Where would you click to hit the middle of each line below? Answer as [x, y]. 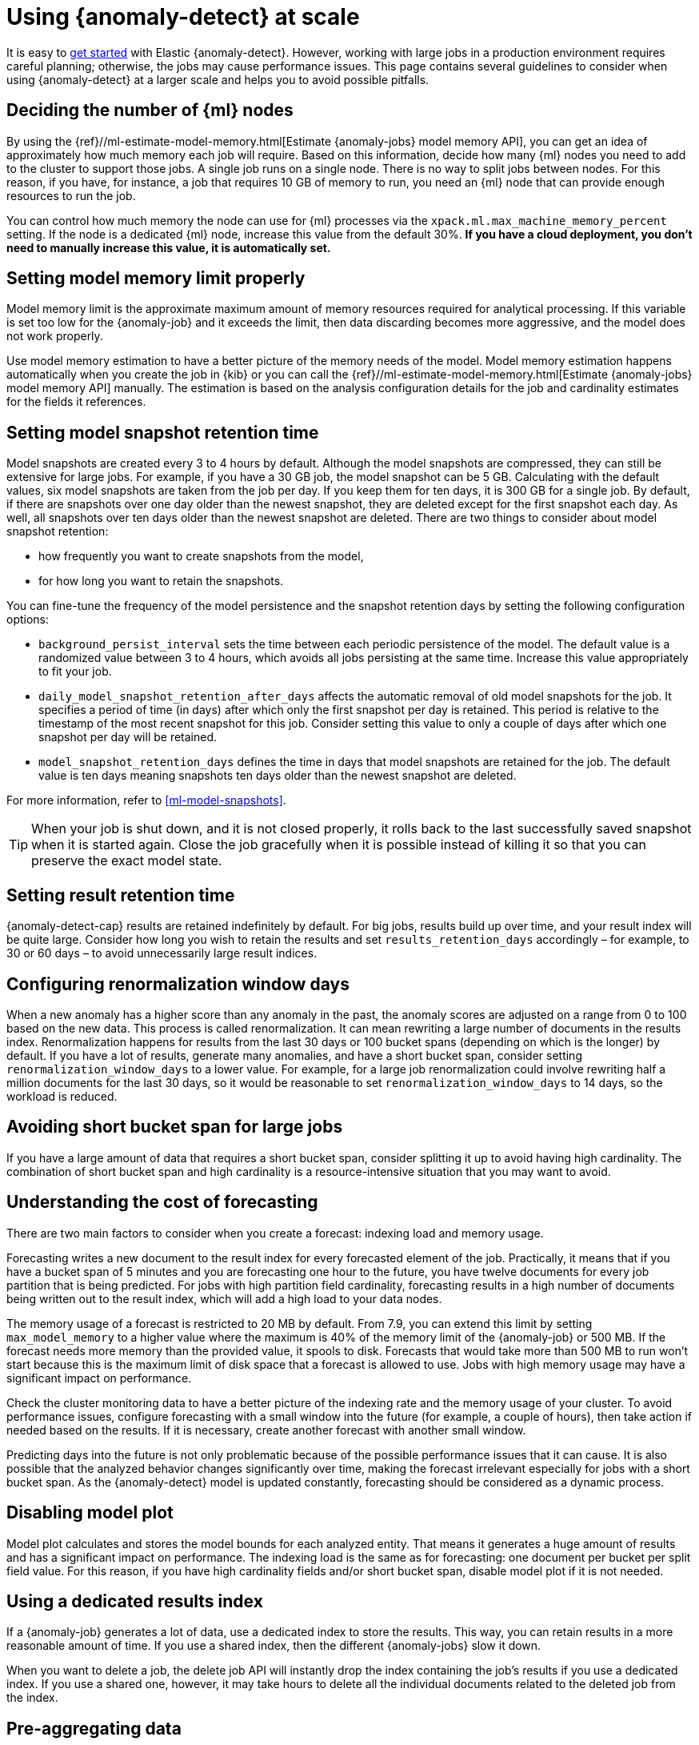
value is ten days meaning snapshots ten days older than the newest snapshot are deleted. [278, 776]
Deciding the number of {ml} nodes [150, 110]
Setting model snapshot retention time [163, 432]
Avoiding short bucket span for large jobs [175, 1127]
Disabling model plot [90, 1513]
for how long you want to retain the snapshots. [161, 581]
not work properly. [55, 336]
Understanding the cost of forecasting [162, 1202]
